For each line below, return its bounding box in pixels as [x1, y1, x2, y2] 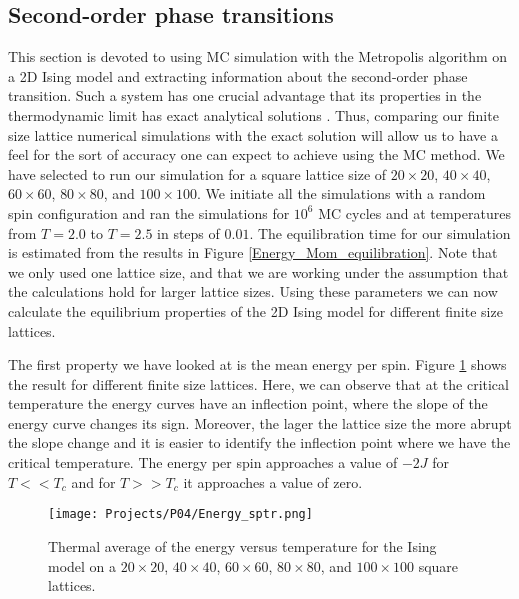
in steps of [157, 222, 220, 243]
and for [71, 471, 116, 492]
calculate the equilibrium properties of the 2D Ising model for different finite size [8, 300, 503, 321]
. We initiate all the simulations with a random [197, 183, 486, 204]
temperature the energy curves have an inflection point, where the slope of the [8, 393, 488, 414]
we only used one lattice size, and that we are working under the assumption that [8, 261, 509, 282]
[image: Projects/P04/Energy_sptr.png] [48, 507, 313, 522]
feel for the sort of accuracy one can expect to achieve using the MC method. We [8, 144, 505, 165]
